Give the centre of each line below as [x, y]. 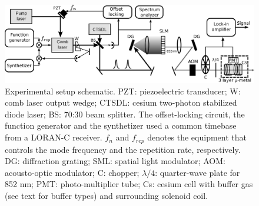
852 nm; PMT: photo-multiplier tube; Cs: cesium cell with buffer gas [129, 184]
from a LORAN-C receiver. [54, 137]
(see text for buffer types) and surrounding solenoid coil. [107, 195]
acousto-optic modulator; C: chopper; [72, 172]
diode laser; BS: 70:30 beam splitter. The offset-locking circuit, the [125, 114]
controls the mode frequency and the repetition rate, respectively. [123, 149]
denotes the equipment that [197, 137]
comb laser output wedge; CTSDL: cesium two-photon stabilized [121, 102]
